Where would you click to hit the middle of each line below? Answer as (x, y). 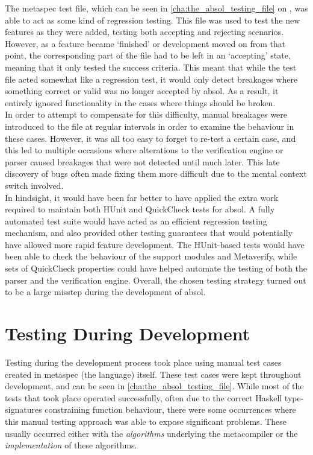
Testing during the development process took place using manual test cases (143, 362)
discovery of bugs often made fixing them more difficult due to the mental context (156, 173)
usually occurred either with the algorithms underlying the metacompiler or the (151, 433)
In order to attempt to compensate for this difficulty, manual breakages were (146, 114)
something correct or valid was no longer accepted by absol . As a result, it (142, 91)
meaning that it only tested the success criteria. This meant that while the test (151, 67)
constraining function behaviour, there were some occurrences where (170, 409)
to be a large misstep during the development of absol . (105, 292)
